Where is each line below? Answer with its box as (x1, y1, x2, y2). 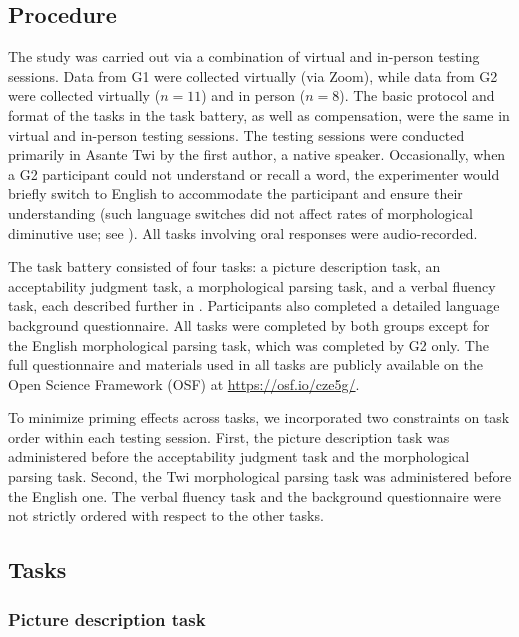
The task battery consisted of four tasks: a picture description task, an (8, 256, 441, 277)
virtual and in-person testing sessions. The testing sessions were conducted (8, 124, 465, 145)
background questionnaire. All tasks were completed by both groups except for (8, 314, 490, 335)
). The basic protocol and (339, 85, 495, 106)
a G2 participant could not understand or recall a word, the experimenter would (8, 163, 500, 184)
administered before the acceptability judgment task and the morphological (8, 446, 470, 467)
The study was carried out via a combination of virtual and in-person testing (8, 46, 480, 67)
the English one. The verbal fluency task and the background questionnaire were (8, 485, 501, 506)
